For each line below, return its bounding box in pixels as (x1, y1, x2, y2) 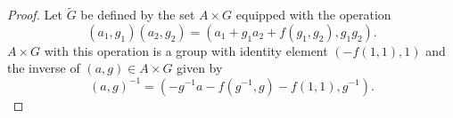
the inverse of (7, 59, 80, 77)
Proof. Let (7, 5, 62, 24)
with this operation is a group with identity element (44, 41, 328, 59)
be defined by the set (80, 5, 195, 24)
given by (177, 59, 223, 77)
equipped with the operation (235, 5, 391, 24)
